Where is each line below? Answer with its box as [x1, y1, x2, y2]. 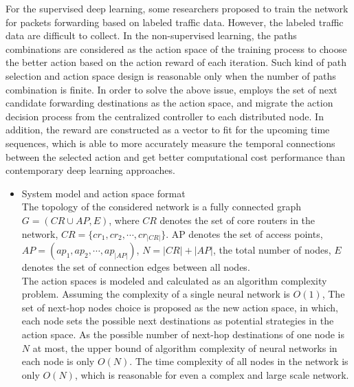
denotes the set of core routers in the [159, 212, 316, 227]
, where [109, 212, 140, 227]
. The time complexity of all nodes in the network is [129, 354, 349, 368]
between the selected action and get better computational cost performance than [5, 149, 346, 164]
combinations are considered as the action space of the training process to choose [5, 41, 347, 56]
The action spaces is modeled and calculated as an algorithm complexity [21, 273, 327, 287]
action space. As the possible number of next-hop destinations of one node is [21, 327, 344, 341]
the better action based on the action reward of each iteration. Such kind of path [5, 55, 347, 69]
